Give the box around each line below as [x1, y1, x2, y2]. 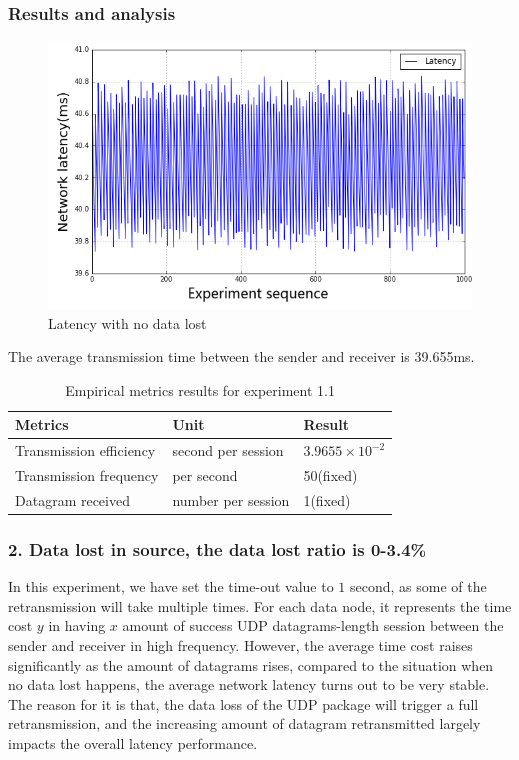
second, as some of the [349, 576, 487, 597]
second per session [172, 440, 284, 461]
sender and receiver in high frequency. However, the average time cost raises [8, 634, 473, 655]
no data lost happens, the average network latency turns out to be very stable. [8, 674, 490, 695]
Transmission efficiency [15, 440, 156, 461]
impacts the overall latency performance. [8, 732, 258, 753]
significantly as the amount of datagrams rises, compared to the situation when [8, 654, 494, 675]
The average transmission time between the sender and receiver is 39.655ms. [8, 346, 475, 367]
